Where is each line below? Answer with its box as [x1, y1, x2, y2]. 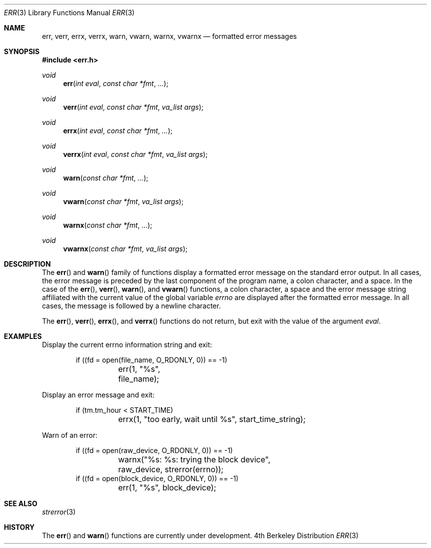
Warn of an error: [42, 431, 98, 439]
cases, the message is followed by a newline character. [42, 302, 221, 310]
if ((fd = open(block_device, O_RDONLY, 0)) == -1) [76, 474, 239, 483]
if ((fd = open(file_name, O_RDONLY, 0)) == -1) [76, 356, 227, 364]
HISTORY [4, 523, 35, 531]
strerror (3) [42, 508, 76, 516]
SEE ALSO [4, 499, 37, 508]
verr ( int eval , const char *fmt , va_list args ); [63, 103, 204, 111]
